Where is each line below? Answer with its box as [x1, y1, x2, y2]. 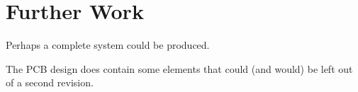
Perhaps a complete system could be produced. [6, 38, 210, 52]
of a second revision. [6, 75, 94, 90]
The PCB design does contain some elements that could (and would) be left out [6, 61, 353, 76]
